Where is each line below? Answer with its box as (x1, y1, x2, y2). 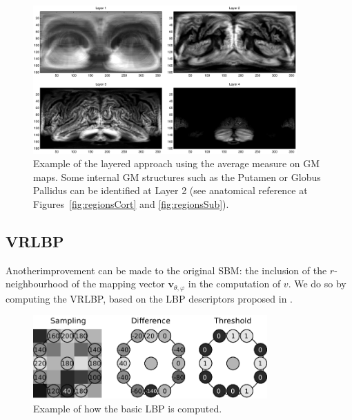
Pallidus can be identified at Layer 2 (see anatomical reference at (33, 183, 308, 198)
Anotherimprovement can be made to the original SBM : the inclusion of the (6, 262, 327, 277)
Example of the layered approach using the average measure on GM (33, 156, 320, 171)
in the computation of (188, 276, 281, 291)
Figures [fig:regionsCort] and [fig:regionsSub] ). (33, 197, 229, 211)
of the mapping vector (71, 276, 165, 291)
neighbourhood (6, 276, 69, 291)
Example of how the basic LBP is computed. (33, 401, 222, 415)
